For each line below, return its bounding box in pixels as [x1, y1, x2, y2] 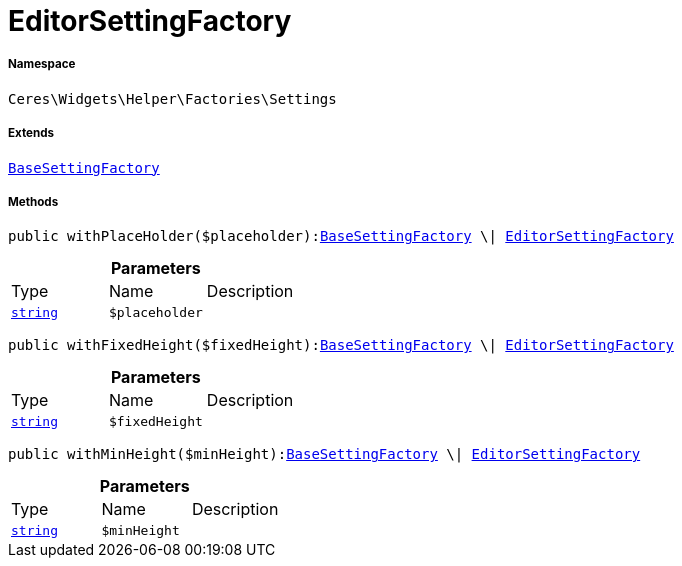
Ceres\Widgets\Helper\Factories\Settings [8, 90, 337, 107]
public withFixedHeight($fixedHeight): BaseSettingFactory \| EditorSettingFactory [8, 337, 674, 354]
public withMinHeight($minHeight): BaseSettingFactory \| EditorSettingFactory [8, 446, 641, 463]
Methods [8, 194, 59, 209]
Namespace [8, 57, 76, 72]
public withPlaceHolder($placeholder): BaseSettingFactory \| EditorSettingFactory [8, 228, 674, 245]
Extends [8, 126, 55, 141]
